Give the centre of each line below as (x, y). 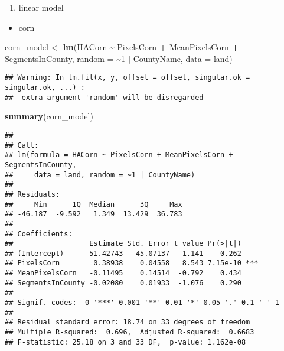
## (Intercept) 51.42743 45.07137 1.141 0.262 (123, 253)
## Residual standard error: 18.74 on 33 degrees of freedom (128, 322)
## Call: (22, 145)
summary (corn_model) (49, 116)
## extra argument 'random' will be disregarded (104, 97)
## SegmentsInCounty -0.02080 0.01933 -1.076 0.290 (123, 283)
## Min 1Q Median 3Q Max (94, 204)
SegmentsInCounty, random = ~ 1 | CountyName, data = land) (119, 58)
